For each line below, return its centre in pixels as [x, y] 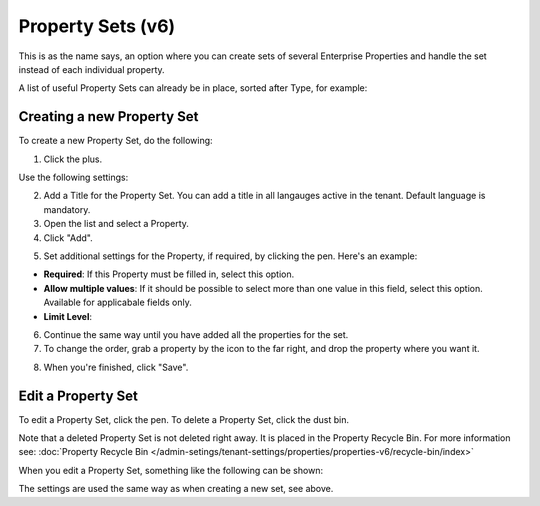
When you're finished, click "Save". [116, 367]
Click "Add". [68, 237]
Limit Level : [68, 316]
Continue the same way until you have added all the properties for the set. [196, 334]
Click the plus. [73, 159]
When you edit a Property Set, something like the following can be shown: [171, 470]
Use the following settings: [73, 177]
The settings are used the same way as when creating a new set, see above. [176, 489]
